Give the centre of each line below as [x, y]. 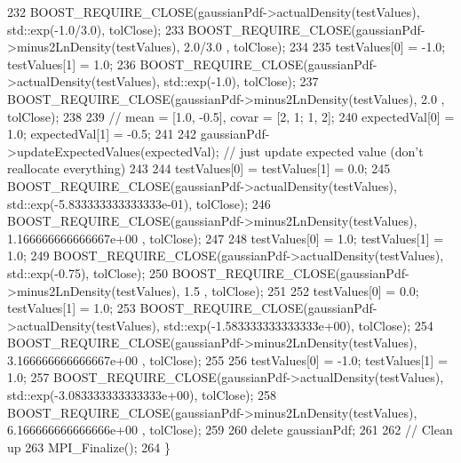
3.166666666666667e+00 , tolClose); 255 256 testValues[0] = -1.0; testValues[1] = [227, 359]
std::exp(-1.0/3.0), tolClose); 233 [95, 29]
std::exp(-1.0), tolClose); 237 [241, 81]
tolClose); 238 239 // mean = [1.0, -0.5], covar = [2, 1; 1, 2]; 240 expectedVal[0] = [231, 116]
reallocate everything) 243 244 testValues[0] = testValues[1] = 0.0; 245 [199, 168]
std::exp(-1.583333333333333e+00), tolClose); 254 [298, 325]
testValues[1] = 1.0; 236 [72, 64]
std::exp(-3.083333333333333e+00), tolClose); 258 [142, 395]
